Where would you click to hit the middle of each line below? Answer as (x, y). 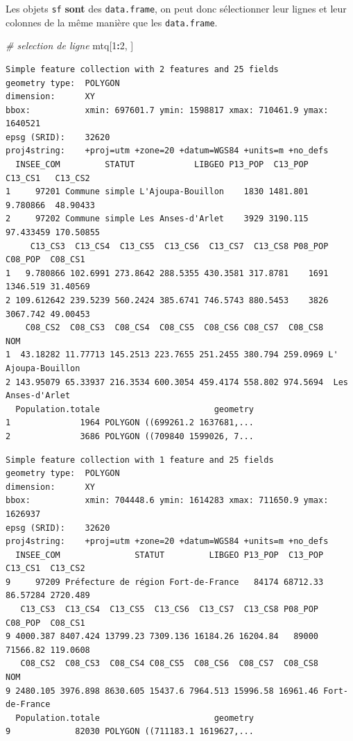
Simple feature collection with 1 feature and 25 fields (140, 460)
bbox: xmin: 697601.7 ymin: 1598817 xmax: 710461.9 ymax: (167, 110)
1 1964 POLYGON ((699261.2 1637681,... (130, 423)
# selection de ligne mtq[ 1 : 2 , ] (70, 45)
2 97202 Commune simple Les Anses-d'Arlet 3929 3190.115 (157, 219)
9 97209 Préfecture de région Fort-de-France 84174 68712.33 (165, 582)
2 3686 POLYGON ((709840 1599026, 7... (130, 436)
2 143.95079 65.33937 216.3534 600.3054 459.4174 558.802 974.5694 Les (177, 382)
